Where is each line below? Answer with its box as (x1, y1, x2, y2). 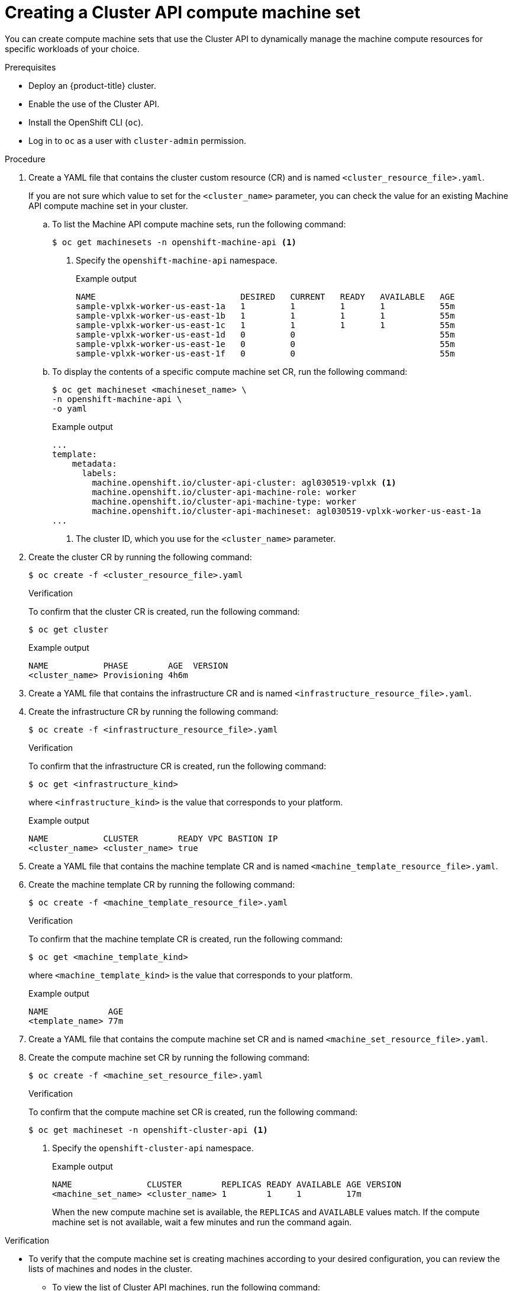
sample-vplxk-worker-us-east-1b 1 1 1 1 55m (76, 310, 455, 320)
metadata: (72, 458, 117, 468)
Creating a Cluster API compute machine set (5, 2, 361, 23)
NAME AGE (28, 1006, 124, 1016)
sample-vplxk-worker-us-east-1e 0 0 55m (76, 339, 455, 349)
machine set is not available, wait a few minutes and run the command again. (52, 1216, 352, 1227)
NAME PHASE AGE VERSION (28, 660, 228, 670)
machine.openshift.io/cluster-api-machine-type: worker (92, 496, 357, 506)
